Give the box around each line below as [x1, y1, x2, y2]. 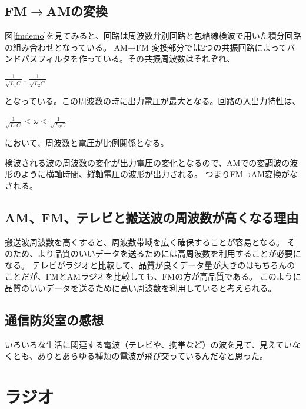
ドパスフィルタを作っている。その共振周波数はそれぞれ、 [12, 52, 235, 65]
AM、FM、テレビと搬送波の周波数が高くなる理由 [5, 208, 299, 226]
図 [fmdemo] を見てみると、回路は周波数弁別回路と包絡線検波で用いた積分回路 [5, 29, 301, 42]
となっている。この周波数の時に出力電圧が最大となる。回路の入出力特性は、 [5, 94, 301, 107]
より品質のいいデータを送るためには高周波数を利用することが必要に [37, 247, 301, 260]
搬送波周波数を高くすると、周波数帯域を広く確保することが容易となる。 [5, 235, 285, 248]
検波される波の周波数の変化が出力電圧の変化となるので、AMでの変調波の [5, 156, 290, 168]
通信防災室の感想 [5, 310, 104, 328]
